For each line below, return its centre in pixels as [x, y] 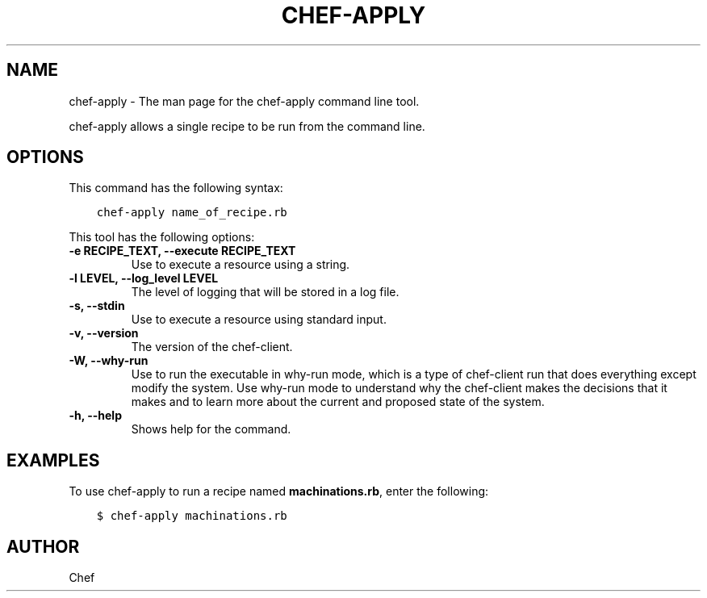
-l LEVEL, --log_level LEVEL [144, 278]
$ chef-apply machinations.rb [192, 516]
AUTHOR [43, 546]
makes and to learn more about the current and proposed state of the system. [338, 402]
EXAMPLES [53, 460]
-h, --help [95, 416]
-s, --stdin [97, 306]
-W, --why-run [109, 361]
